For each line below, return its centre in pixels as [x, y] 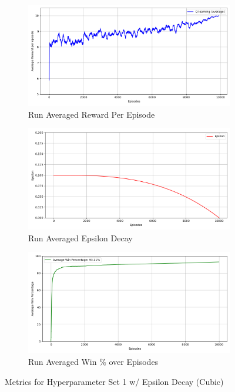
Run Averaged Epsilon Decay [80, 237]
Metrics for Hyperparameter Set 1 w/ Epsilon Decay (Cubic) [114, 381]
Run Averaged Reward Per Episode [92, 114]
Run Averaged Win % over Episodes [93, 361]
